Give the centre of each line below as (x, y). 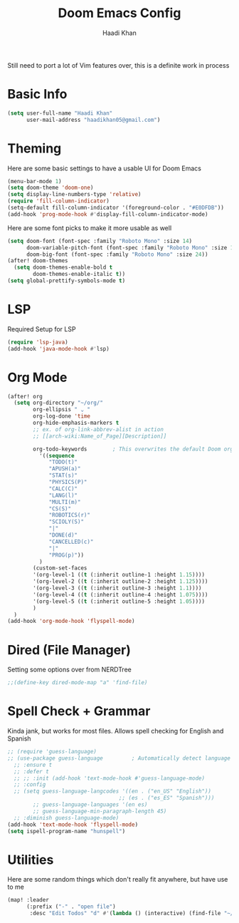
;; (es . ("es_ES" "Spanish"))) (166, 798)
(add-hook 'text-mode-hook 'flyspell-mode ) (73, 825)
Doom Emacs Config (119, 13)
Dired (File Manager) (69, 650)
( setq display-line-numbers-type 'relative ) (74, 195)
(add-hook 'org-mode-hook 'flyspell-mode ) (71, 622)
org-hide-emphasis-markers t (76, 423)
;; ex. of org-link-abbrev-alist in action (98, 429)
